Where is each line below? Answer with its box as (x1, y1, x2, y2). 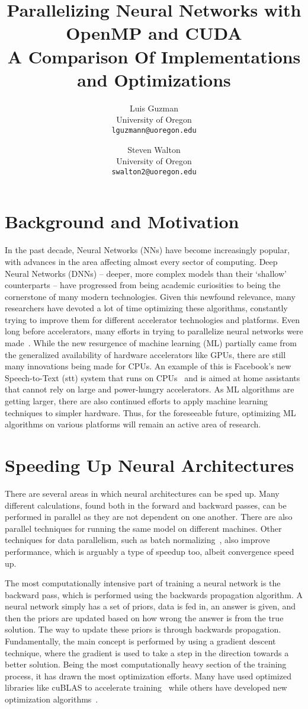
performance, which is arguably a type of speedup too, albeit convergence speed (5, 545, 294, 557)
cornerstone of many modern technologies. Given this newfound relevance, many (5, 290, 296, 302)
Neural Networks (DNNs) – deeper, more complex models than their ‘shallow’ (5, 267, 287, 279)
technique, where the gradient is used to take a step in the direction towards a (5, 646, 289, 659)
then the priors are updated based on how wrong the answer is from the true (5, 611, 284, 624)
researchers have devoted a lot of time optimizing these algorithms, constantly (5, 302, 288, 314)
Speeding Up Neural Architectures (5, 453, 294, 477)
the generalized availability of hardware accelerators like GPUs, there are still (5, 348, 286, 360)
